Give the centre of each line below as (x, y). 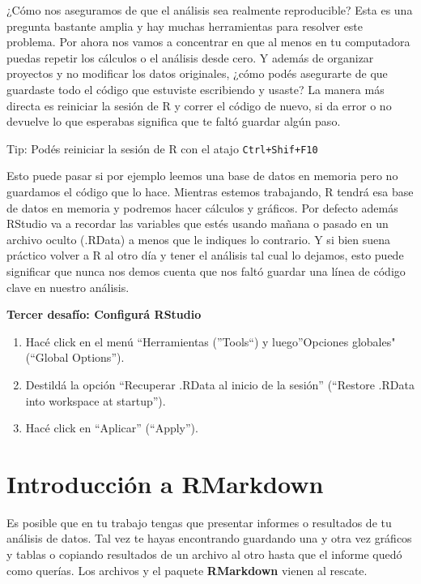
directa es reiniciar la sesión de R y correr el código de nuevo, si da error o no (199, 105)
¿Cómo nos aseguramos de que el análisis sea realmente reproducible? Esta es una (210, 10)
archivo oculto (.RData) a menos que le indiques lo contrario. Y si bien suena (199, 239)
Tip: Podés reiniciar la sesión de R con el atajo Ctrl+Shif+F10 (162, 148)
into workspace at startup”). (96, 400)
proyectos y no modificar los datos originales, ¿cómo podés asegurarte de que (197, 73)
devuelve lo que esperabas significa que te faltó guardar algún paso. (174, 121)
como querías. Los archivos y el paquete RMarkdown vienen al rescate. (187, 570)
